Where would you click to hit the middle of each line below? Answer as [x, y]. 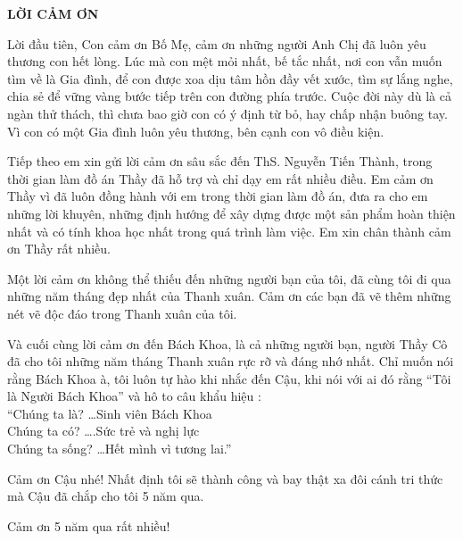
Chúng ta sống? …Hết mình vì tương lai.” [120, 449]
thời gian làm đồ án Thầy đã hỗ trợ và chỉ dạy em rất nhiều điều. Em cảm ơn [220, 178]
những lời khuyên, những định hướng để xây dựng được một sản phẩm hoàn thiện [231, 213]
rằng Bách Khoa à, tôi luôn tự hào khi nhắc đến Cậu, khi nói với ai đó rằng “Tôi [229, 378]
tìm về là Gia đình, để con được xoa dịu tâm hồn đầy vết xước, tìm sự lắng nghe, [230, 78]
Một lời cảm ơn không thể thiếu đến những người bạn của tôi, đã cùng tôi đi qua [229, 278]
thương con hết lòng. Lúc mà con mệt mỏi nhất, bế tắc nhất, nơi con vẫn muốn [225, 61]
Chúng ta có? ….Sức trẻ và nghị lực [103, 431]
